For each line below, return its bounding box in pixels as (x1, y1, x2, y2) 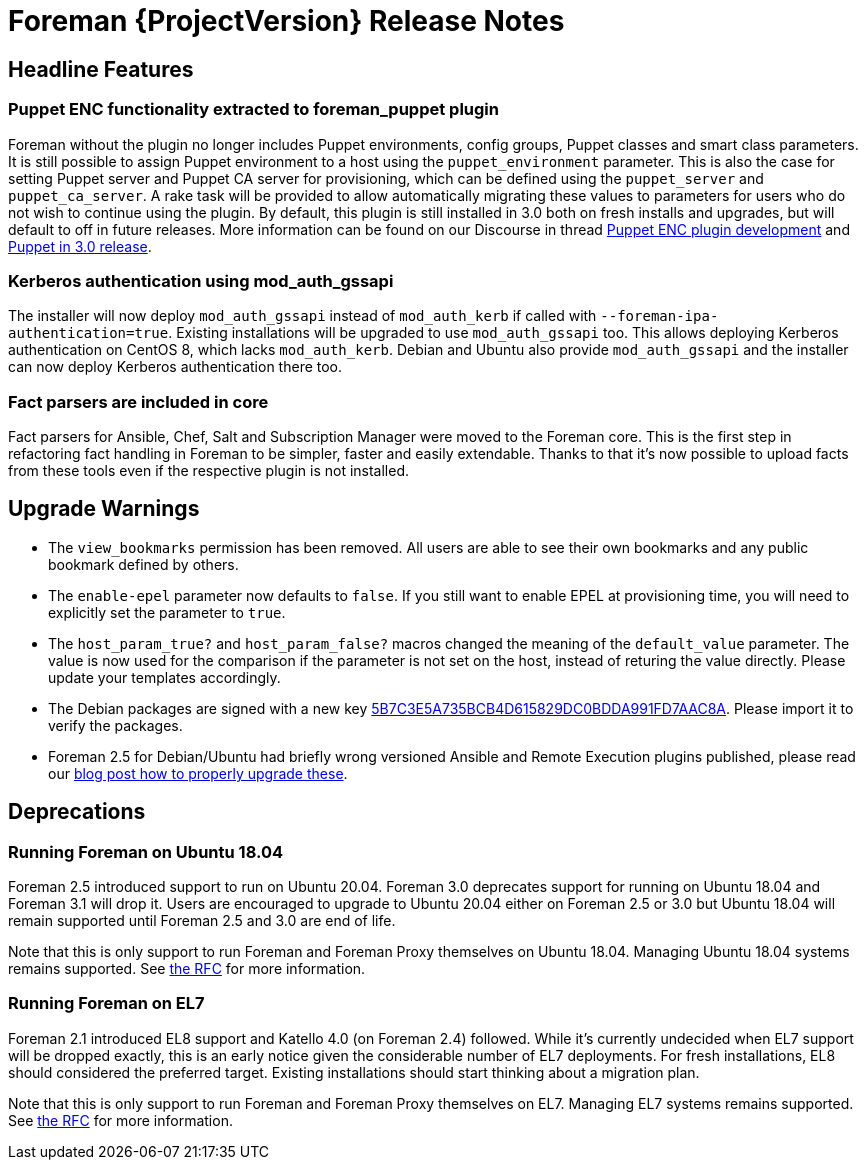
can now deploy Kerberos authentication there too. (8, 358, 343, 376)
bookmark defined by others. (48, 555, 239, 573)
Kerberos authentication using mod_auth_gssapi (8, 270, 394, 291)
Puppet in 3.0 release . (8, 237, 152, 255)
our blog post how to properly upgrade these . (48, 764, 348, 782)
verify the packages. (48, 716, 183, 734)
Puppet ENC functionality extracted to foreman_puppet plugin (8, 99, 499, 120)
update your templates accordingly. (48, 668, 281, 686)
